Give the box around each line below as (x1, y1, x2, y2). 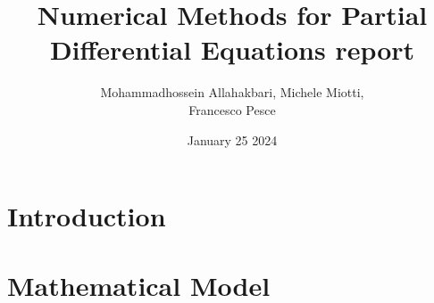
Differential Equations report (49, 31, 415, 68)
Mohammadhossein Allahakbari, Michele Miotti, (100, 83, 364, 102)
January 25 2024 (187, 130, 278, 149)
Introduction (7, 198, 166, 234)
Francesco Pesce (188, 100, 276, 119)
